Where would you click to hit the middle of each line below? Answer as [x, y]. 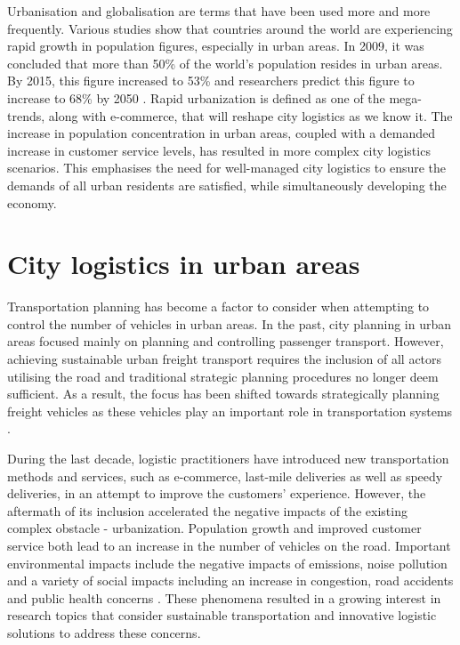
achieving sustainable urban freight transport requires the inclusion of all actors [225, 359]
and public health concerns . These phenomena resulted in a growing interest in [224, 597]
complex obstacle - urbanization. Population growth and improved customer [214, 528]
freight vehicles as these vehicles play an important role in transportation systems [230, 411]
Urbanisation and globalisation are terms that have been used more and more [219, 11]
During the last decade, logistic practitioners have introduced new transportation [228, 458]
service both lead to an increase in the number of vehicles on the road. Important [229, 545]
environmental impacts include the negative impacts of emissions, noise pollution [227, 563]
